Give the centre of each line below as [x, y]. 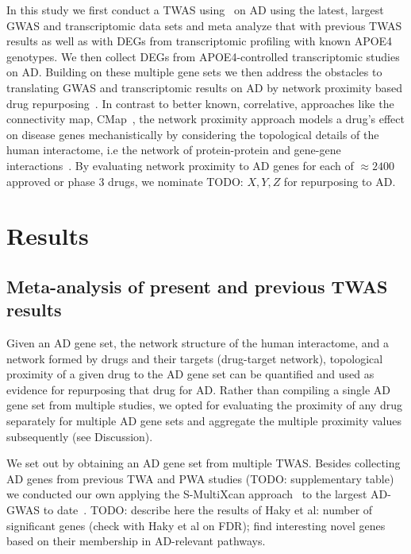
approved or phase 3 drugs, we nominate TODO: [125, 181]
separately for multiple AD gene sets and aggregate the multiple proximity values [204, 421]
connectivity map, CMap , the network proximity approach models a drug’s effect [205, 119]
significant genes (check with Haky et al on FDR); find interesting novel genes [196, 525]
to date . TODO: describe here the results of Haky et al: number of [208, 510]
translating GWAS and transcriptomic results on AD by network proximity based [205, 87]
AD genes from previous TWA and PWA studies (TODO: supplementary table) [200, 478]
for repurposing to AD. [340, 181]
